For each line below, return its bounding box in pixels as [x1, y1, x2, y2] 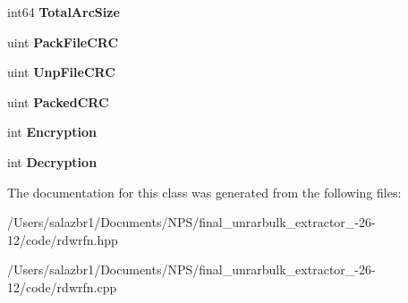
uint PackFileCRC [7, 32, 119, 51]
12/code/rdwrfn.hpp [7, 230, 118, 248]
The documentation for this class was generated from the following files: [7, 182, 402, 201]
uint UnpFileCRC [7, 63, 115, 81]
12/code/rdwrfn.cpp [7, 277, 117, 296]
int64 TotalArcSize [7, 3, 120, 21]
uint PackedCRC [7, 92, 109, 111]
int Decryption [7, 152, 98, 171]
